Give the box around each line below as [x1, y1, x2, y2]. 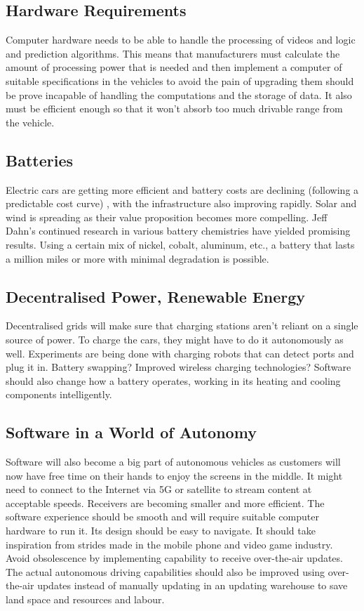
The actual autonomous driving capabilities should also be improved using [6, 564, 325, 579]
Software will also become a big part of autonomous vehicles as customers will [6, 454, 341, 469]
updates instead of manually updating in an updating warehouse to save [37, 578, 348, 593]
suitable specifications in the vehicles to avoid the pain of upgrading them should [6, 73, 354, 88]
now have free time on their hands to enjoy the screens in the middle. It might [6, 468, 343, 482]
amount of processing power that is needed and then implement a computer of [6, 60, 342, 74]
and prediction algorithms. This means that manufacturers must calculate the [6, 46, 340, 60]
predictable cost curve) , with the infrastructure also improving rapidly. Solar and [6, 196, 357, 211]
